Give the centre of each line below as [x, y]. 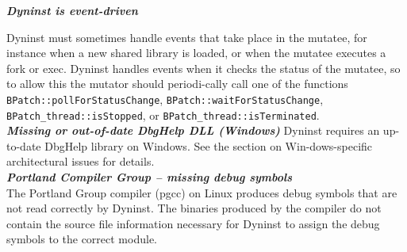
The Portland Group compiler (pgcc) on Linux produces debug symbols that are [202, 192]
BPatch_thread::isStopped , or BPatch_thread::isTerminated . [163, 115]
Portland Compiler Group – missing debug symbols [149, 177]
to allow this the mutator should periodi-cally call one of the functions [177, 84]
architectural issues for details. [81, 161]
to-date [24, 145]
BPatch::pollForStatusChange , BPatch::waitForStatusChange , [165, 99]
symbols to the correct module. [82, 239]
